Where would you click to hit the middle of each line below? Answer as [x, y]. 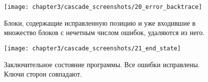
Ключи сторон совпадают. [43, 74]
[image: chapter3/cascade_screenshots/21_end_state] [92, 48]
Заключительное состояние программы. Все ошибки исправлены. [102, 64]
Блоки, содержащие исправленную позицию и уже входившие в [100, 22]
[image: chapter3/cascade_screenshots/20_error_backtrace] [103, 7]
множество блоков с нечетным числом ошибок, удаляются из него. [104, 32]
